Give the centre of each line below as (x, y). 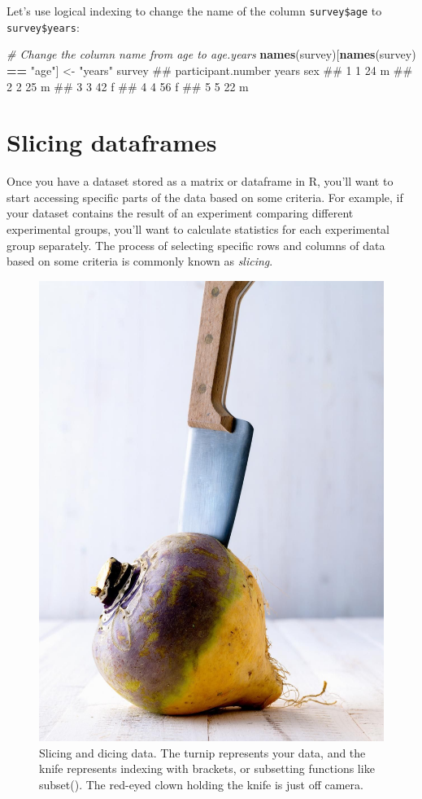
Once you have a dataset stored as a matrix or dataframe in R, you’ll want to (200, 181)
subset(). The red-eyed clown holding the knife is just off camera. (201, 784)
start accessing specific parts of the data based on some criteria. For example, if (205, 197)
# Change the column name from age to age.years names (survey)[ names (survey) (211, 54)
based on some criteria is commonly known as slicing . (140, 261)
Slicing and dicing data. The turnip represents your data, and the (202, 752)
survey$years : (43, 26)
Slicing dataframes (112, 142)
